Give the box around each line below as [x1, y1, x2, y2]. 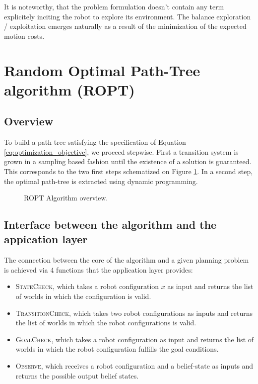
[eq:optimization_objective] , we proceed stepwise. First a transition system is [4, 146, 239, 157]
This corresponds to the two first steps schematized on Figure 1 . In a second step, [4, 166, 253, 176]
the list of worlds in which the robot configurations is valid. [15, 317, 196, 328]
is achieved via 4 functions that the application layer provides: [4, 264, 193, 275]
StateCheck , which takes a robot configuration [15, 281, 159, 291]
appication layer [4, 231, 88, 247]
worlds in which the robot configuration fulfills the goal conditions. [15, 344, 219, 354]
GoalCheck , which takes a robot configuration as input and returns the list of [15, 334, 254, 344]
